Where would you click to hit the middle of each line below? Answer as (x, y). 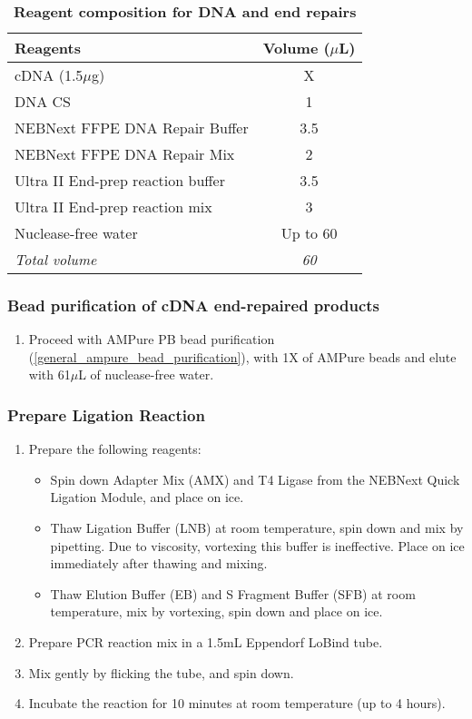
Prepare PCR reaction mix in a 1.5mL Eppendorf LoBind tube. (206, 641)
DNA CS (43, 101)
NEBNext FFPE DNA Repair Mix (125, 154)
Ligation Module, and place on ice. (147, 497)
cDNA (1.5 (49, 75)
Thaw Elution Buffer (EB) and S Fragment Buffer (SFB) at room (233, 593)
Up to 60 (309, 233)
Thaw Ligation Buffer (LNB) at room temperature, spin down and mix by (257, 527)
